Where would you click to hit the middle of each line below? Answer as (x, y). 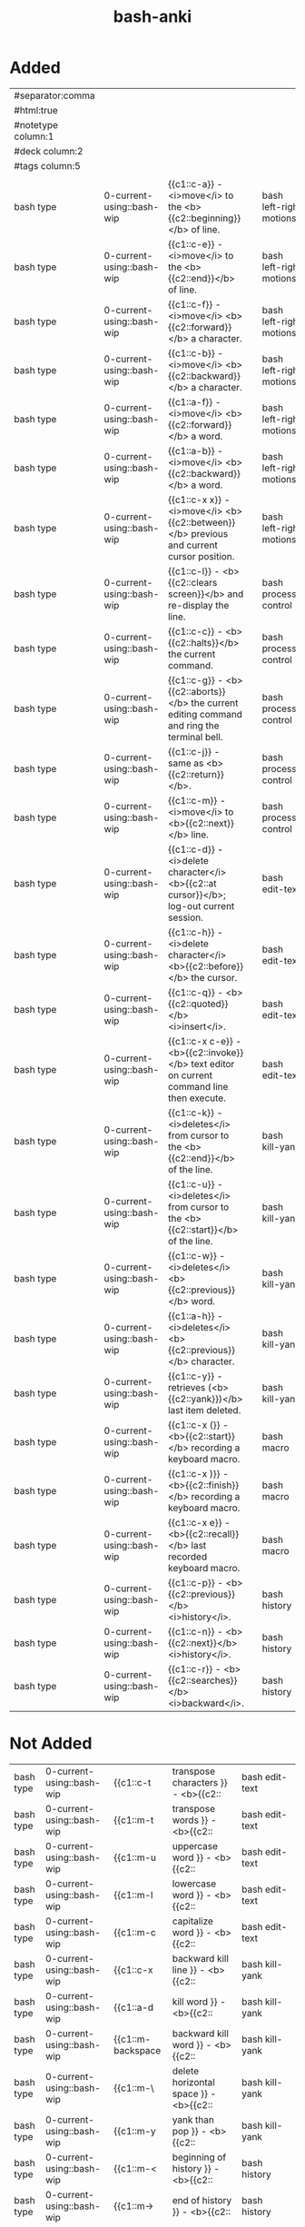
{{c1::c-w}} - (196, 1255)
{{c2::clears (192, 582)
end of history (202, 2200)
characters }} (200, 1782)
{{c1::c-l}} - (194, 571)
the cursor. (214, 977)
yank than (193, 2120)
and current (192, 545)
